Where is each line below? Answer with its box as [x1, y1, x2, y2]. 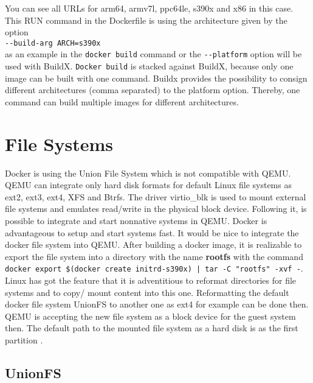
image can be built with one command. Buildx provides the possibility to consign [5, 71, 308, 84]
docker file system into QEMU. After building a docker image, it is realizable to [5, 238, 302, 251]
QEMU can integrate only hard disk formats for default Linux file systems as [5, 178, 292, 191]
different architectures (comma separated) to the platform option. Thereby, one [5, 83, 300, 96]
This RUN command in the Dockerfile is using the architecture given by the [5, 13, 287, 26]
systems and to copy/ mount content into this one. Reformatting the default [5, 286, 289, 298]
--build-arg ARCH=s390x [5, 38, 101, 47]
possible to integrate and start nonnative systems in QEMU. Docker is [5, 214, 267, 227]
